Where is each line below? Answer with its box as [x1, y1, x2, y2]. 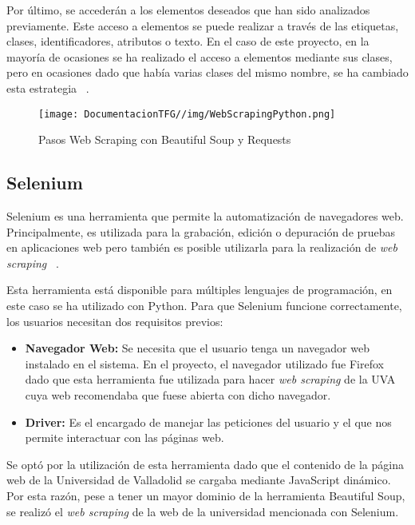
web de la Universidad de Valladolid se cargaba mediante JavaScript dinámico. [6, 471, 391, 488]
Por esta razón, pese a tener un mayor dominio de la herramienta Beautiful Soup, [6, 487, 405, 503]
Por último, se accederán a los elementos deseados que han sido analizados [6, 2, 370, 18]
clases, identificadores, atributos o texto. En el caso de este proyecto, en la [6, 33, 370, 50]
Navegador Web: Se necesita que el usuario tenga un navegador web [25, 340, 370, 356]
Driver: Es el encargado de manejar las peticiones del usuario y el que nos [25, 413, 392, 430]
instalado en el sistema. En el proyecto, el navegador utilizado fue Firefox [25, 355, 384, 372]
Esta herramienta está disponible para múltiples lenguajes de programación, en [6, 281, 393, 298]
